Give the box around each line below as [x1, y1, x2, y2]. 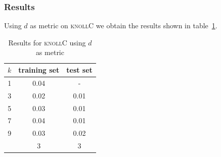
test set [66, 65, 93, 75]
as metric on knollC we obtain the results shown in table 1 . [30, 20, 217, 31]
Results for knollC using [8, 37, 86, 47]
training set [18, 65, 60, 75]
